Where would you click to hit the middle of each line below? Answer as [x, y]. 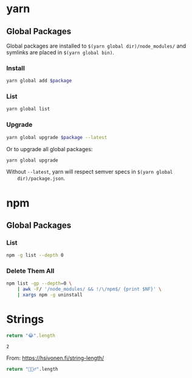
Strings [25, 319]
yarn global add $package [39, 81]
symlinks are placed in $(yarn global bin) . [60, 52]
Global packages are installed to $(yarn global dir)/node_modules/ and [96, 46]
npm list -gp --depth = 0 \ [39, 283]
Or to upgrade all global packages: [50, 149]
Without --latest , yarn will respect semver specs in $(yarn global [90, 172]
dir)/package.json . [41, 178]
